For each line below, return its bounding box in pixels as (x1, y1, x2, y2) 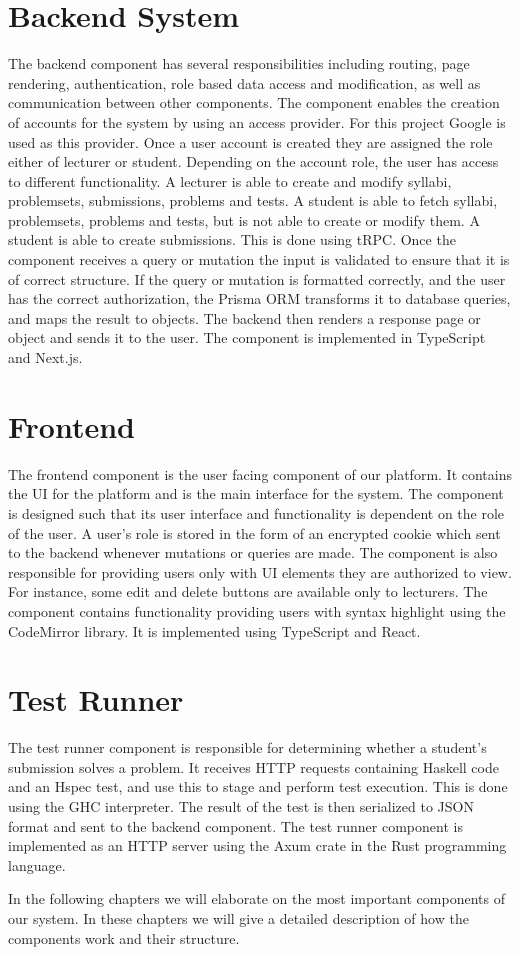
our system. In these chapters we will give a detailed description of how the (8, 907, 469, 928)
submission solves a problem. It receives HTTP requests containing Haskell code (8, 756, 499, 777)
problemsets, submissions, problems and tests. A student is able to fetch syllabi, (8, 190, 498, 211)
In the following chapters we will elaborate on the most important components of (8, 888, 505, 909)
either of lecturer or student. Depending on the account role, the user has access (8, 151, 499, 172)
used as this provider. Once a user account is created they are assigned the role (8, 131, 493, 152)
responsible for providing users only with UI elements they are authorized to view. (8, 561, 512, 582)
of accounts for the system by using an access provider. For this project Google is (8, 111, 506, 132)
